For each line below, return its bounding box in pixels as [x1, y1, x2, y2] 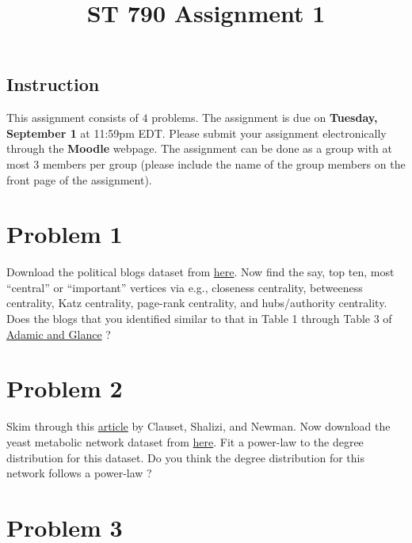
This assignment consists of [6, 109, 139, 126]
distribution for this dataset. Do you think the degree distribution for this [6, 449, 364, 465]
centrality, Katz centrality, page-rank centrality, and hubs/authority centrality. [6, 294, 387, 311]
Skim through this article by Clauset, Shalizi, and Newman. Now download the [6, 418, 391, 435]
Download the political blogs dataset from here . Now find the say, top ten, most [6, 264, 395, 280]
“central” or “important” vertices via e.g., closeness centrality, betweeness [6, 279, 363, 295]
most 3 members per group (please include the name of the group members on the [6, 155, 406, 172]
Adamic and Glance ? [6, 325, 111, 342]
